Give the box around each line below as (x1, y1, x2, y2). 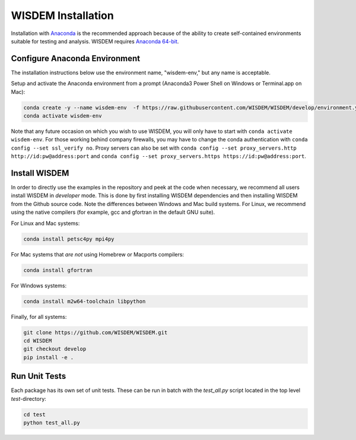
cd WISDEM (23, 337, 52, 344)
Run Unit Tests (11, 371, 66, 381)
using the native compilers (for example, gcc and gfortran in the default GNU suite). (11, 208, 215, 216)
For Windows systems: (11, 282, 67, 289)
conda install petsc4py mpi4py (23, 235, 115, 242)
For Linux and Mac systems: (11, 220, 80, 227)
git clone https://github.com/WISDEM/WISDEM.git (23, 329, 168, 335)
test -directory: (11, 395, 47, 402)
